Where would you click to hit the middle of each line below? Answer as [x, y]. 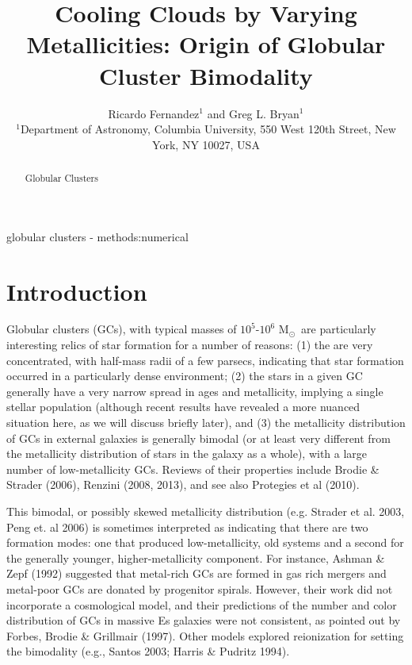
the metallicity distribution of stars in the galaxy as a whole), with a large [187, 454]
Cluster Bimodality [206, 75]
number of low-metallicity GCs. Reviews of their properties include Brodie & [193, 469]
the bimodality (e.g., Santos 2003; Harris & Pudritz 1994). [148, 651]
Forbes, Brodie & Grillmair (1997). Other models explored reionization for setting [205, 635]
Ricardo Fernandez [154, 113]
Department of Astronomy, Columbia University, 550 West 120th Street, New [208, 129]
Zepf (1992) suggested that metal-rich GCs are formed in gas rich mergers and [196, 573]
